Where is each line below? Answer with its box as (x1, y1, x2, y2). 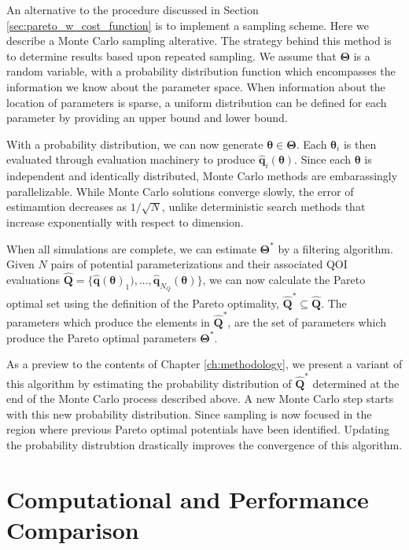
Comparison (6, 514, 139, 545)
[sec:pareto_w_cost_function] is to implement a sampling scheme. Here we (6, 17, 369, 33)
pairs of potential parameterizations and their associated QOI (50, 256, 348, 272)
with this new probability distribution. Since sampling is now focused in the (6, 405, 372, 422)
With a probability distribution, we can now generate (6, 135, 263, 152)
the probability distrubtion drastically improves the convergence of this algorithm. (6, 437, 403, 453)
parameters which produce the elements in (6, 314, 210, 330)
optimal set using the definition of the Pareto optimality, (6, 294, 279, 311)
